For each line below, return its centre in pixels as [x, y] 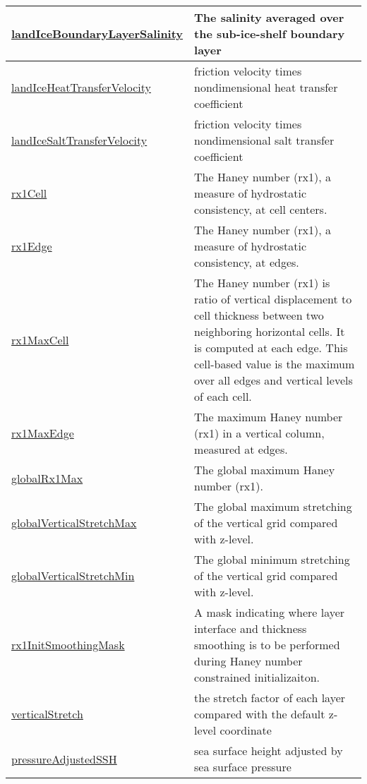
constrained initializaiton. [257, 677]
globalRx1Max [47, 478]
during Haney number [248, 661]
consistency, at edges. [247, 262]
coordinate [246, 730]
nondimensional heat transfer [266, 87]
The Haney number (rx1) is [262, 283]
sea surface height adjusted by [269, 750]
